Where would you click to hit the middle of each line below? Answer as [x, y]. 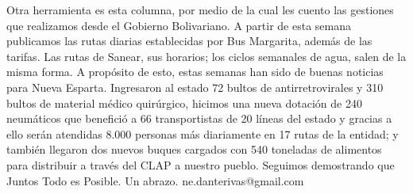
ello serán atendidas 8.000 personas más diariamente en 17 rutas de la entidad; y [203, 133]
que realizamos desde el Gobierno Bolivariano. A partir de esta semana [179, 25]
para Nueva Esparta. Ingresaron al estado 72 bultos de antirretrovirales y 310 [195, 87]
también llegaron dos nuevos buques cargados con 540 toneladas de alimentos [194, 149]
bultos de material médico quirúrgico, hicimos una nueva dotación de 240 [184, 103]
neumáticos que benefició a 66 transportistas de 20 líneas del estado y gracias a [199, 118]
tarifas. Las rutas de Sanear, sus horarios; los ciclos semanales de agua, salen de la [206, 56]
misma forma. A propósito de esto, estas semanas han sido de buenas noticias [195, 72]
